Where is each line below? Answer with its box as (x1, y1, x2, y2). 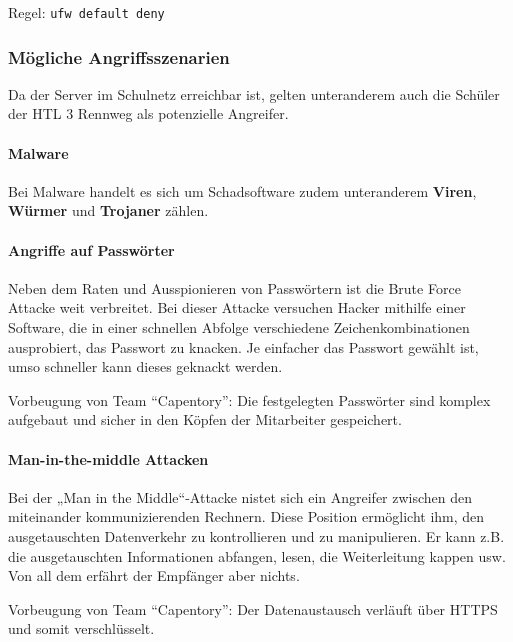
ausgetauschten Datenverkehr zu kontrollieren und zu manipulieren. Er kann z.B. (8, 525, 505, 546)
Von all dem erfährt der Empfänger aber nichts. (8, 565, 300, 586)
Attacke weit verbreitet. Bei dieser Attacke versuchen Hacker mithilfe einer (8, 297, 466, 318)
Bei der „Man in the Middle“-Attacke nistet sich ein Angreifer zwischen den (8, 486, 473, 507)
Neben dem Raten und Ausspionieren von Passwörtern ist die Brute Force (8, 277, 461, 298)
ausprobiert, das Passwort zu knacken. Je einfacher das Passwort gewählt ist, (8, 336, 479, 357)
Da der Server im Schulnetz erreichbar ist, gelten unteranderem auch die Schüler (8, 83, 500, 104)
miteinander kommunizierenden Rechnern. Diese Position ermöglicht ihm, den (8, 506, 485, 527)
